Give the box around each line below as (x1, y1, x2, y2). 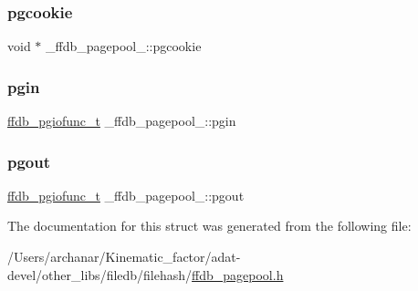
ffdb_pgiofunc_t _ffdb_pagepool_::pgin (7, 111, 236, 130)
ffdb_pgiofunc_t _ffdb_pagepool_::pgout (7, 185, 245, 204)
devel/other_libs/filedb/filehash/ (7, 265, 193, 284)
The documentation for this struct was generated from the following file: (7, 216, 412, 235)
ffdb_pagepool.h (192, 265, 284, 284)
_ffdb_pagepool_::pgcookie (46, 36, 202, 56)
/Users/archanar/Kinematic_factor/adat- (7, 247, 241, 266)
